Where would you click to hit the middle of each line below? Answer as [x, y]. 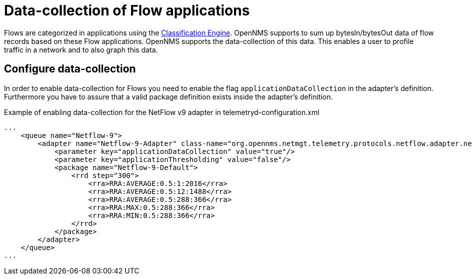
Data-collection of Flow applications [127, 10]
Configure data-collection [70, 69]
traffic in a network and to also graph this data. [81, 49]
